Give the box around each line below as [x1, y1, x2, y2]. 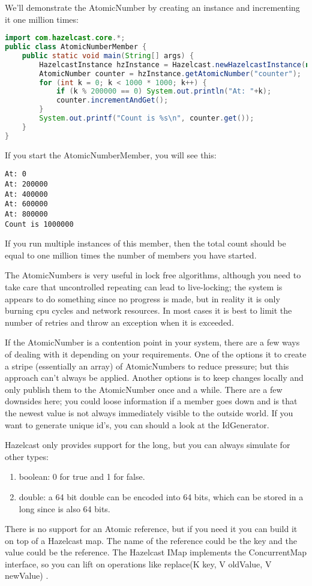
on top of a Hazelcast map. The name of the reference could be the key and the [5, 534, 297, 546]
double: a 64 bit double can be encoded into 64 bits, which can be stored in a [19, 490, 304, 503]
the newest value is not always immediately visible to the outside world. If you [5, 406, 293, 419]
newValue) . [5, 569, 49, 582]
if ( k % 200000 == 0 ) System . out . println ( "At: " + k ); [56, 87, 272, 96]
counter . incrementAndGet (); [56, 96, 169, 105]
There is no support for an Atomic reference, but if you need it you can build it [5, 522, 298, 535]
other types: [5, 450, 49, 462]
